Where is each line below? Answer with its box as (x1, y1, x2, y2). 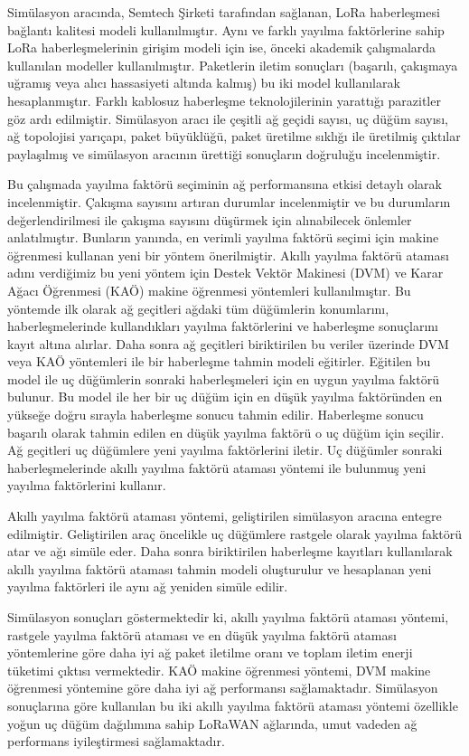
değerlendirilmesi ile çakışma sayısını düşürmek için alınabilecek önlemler (7, 210, 412, 229)
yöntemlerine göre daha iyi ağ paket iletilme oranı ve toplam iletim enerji (7, 643, 413, 662)
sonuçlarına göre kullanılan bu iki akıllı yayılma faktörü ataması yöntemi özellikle (7, 695, 458, 714)
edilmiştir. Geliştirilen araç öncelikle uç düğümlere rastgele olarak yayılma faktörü (7, 524, 463, 543)
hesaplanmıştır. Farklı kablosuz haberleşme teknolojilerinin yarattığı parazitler (7, 90, 441, 109)
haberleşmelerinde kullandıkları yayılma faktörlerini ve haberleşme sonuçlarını (7, 317, 438, 335)
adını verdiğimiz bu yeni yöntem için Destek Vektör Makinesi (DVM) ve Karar (7, 263, 444, 282)
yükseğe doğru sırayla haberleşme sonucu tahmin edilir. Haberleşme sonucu (7, 405, 424, 424)
